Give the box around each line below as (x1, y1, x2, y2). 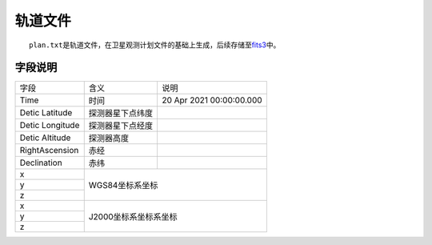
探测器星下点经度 (88, 120, 154, 131)
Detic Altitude (19, 132, 71, 143)
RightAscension (19, 145, 79, 156)
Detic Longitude (19, 120, 80, 131)
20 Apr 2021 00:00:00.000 (161, 94, 263, 106)
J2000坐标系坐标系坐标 (88, 211, 178, 223)
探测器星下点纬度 (88, 108, 154, 119)
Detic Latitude (19, 107, 73, 118)
